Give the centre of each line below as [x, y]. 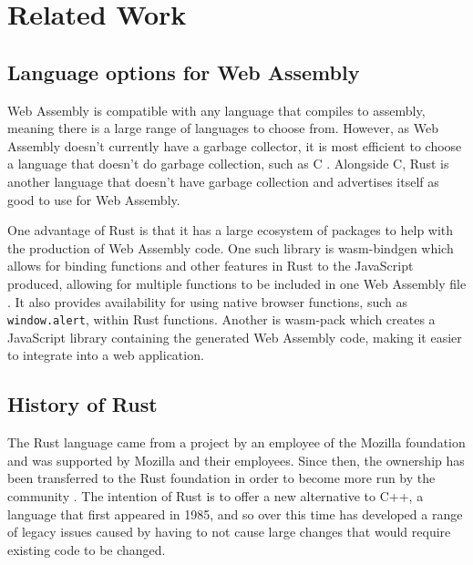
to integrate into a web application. [106, 355]
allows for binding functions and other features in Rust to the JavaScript [211, 266]
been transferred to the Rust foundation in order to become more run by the [221, 478]
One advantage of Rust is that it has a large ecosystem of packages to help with [231, 230]
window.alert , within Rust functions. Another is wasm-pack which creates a [221, 319]
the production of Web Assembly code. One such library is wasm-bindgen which [231, 247]
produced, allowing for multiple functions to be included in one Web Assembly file [237, 283]
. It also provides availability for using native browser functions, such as [207, 301]
